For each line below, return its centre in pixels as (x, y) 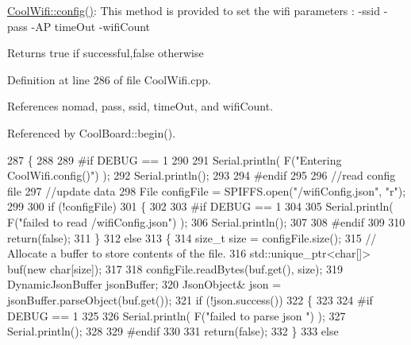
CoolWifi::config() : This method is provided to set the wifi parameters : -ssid (194, 10)
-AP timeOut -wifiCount (91, 26)
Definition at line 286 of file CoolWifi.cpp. (109, 79)
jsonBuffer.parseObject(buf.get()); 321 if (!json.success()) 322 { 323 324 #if (190, 299)
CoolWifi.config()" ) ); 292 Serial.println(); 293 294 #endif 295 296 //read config (202, 175)
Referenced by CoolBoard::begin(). (92, 132)
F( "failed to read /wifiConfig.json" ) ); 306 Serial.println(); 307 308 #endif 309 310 (206, 221)
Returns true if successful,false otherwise (106, 53)
